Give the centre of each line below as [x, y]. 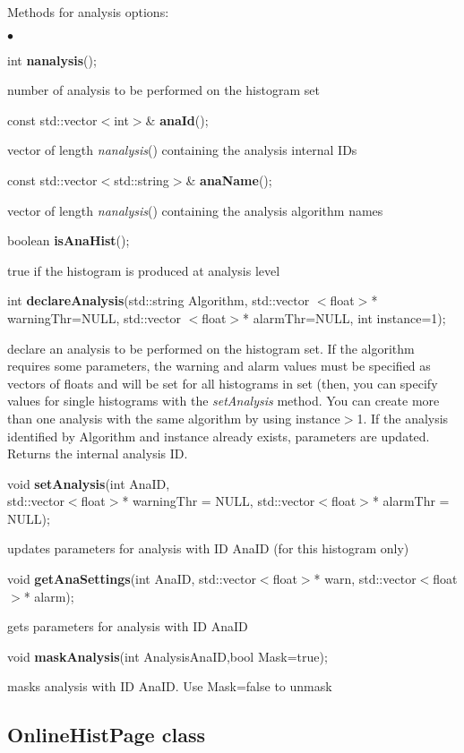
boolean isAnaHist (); [69, 240]
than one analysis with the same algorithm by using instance [174, 418]
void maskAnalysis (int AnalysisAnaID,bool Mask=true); [168, 656]
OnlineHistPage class [106, 735]
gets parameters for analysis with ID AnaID [128, 626]
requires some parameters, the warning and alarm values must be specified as [219, 366]
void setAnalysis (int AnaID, [89, 483]
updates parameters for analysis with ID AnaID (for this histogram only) [208, 548]
